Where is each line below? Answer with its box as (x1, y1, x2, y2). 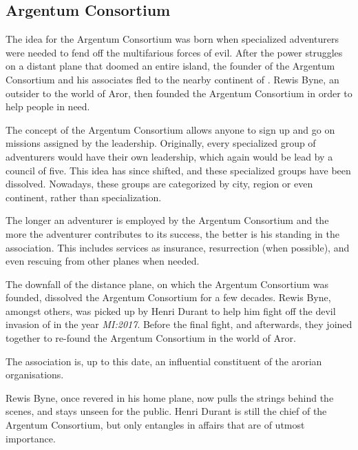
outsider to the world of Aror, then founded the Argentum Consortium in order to (6, 85, 352, 100)
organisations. (6, 367, 64, 382)
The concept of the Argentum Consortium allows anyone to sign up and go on (6, 122, 335, 136)
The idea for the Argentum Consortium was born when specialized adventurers (6, 32, 339, 46)
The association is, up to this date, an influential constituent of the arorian (6, 354, 322, 368)
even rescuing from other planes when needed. (6, 254, 200, 268)
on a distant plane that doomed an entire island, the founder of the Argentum (6, 59, 335, 73)
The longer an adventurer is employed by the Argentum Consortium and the (6, 213, 329, 227)
